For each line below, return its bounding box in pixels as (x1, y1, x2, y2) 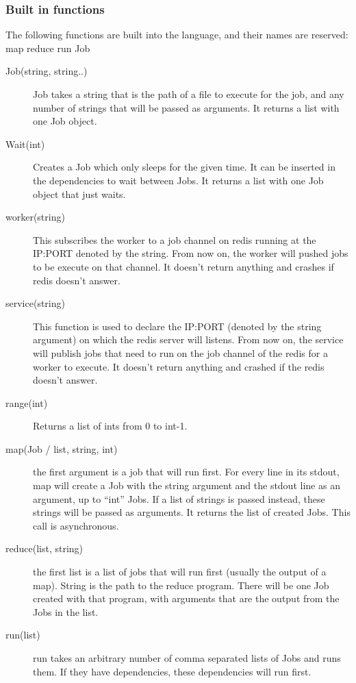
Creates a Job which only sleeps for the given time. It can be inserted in (33, 160, 335, 174)
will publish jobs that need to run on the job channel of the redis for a (33, 345, 328, 360)
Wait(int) (5, 136, 45, 151)
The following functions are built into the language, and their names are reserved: (5, 27, 348, 42)
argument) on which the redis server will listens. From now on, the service (33, 332, 344, 347)
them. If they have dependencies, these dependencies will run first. (33, 664, 311, 678)
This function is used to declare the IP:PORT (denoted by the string (33, 319, 322, 333)
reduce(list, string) (5, 541, 84, 556)
